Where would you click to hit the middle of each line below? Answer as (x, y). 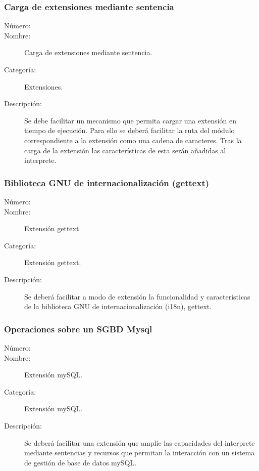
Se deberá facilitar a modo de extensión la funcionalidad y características (137, 296)
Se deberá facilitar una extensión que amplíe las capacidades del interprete (140, 442)
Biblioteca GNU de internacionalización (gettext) (107, 182)
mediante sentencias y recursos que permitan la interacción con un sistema (140, 453)
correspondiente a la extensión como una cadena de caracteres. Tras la (133, 140)
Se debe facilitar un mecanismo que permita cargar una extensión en (130, 120)
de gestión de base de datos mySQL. (81, 462)
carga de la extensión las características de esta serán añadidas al (125, 150)
